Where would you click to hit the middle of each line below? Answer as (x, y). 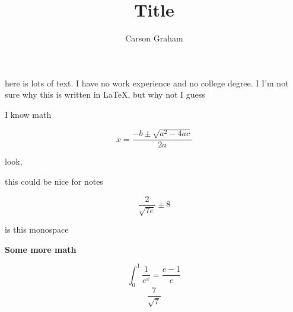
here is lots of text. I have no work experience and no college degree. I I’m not (147, 83)
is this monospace (37, 229)
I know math (28, 114)
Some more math (41, 249)
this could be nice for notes (54, 181)
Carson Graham (154, 38)
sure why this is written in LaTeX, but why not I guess (105, 94)
